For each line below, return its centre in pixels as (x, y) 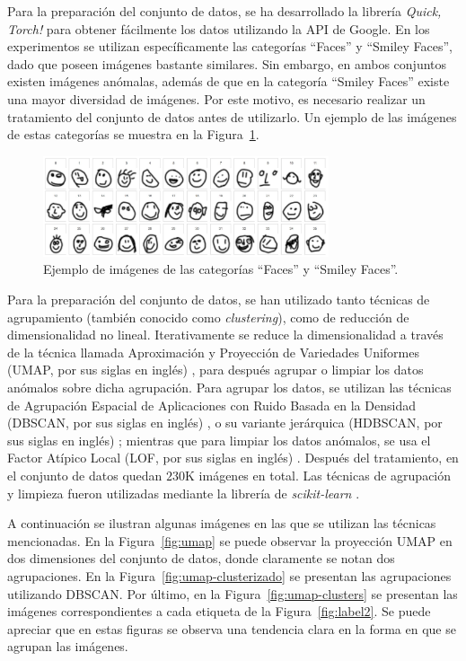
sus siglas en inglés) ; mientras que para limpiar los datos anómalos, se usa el (219, 440)
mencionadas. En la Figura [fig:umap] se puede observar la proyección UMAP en (230, 540)
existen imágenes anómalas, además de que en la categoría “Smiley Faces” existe (229, 81)
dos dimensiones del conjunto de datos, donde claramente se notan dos (201, 558)
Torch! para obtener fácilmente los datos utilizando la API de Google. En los (219, 28)
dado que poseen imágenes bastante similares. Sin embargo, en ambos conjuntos (227, 63)
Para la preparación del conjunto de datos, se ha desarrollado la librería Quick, (224, 11)
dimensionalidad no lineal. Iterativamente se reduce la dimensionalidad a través (225, 335)
